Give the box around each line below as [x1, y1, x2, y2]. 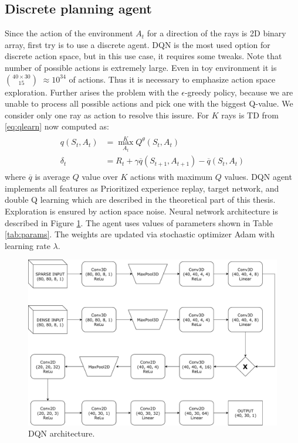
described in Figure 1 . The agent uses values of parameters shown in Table [5, 216, 273, 229]
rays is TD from [221, 108, 279, 121]
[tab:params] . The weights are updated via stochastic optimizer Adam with [5, 228, 275, 240]
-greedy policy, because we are [184, 86, 293, 98]
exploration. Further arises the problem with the [5, 86, 179, 98]
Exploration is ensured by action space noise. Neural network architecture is [5, 205, 278, 217]
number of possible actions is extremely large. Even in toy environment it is [5, 61, 277, 73]
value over [82, 171, 118, 183]
